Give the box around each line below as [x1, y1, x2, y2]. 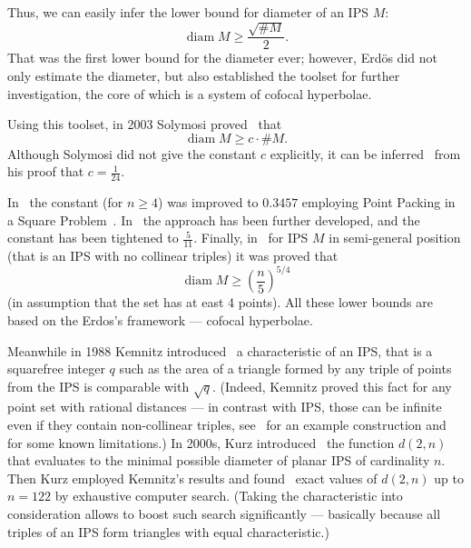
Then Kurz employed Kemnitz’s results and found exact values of [7, 468, 378, 487]
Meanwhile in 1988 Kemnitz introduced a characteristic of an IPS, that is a [7, 341, 433, 360]
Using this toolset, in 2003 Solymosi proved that [7, 115, 282, 134]
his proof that [7, 162, 84, 181]
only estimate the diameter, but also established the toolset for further [7, 66, 400, 85]
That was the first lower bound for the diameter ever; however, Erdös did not [7, 48, 437, 67]
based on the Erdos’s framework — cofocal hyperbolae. [7, 310, 313, 329]
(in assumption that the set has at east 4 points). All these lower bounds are [7, 293, 433, 312]
